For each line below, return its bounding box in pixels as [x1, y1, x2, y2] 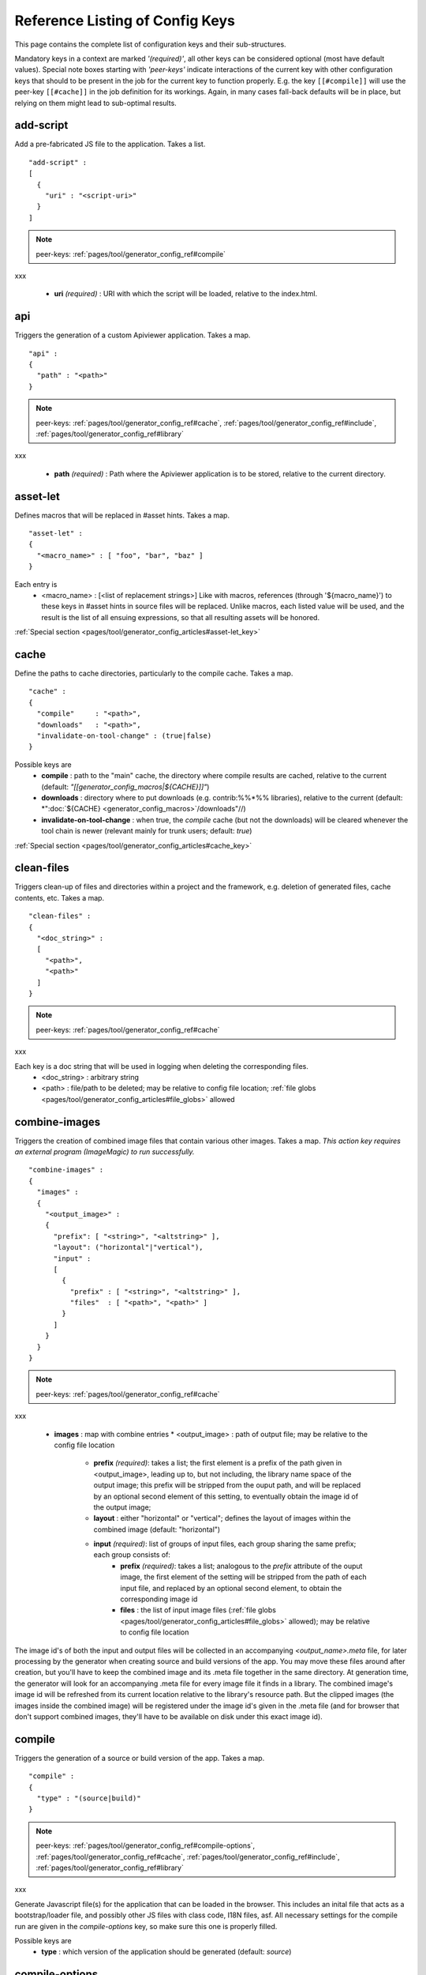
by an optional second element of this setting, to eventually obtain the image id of [93, 1492, 359, 1501]
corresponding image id [120, 1594, 198, 1604]
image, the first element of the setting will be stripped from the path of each [120, 1572, 367, 1582]
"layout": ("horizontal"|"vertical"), [53, 1243, 204, 1252]
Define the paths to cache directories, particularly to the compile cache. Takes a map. [14, 668, 293, 679]
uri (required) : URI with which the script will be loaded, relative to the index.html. [54, 289, 318, 299]
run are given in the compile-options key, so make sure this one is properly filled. [14, 1921, 278, 1931]
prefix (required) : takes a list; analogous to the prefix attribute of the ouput [120, 1561, 363, 1571]
